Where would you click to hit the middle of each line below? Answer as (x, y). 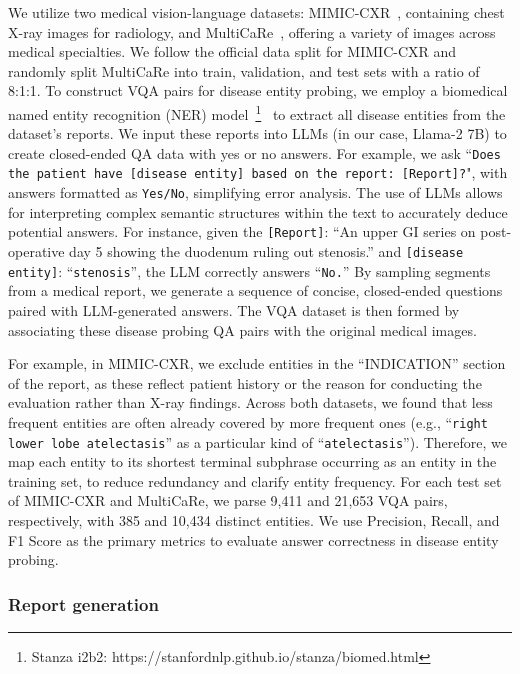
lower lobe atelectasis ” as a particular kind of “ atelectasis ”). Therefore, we (257, 441)
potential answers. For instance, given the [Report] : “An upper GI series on (242, 231)
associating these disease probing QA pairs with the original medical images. (242, 329)
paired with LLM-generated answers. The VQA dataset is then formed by (234, 309)
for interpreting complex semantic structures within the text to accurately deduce (258, 211)
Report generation (83, 603)
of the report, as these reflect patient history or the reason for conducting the (245, 382)
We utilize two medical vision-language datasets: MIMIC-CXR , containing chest (256, 12)
